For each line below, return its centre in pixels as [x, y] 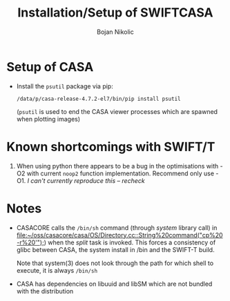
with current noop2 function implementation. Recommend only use [121, 173]
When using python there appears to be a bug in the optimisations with [117, 166]
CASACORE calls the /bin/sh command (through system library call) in [117, 227]
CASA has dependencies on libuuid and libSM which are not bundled [114, 284]
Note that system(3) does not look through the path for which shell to [115, 263]
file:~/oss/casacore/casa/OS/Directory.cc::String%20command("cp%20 [119, 235]
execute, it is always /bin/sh [57, 270]
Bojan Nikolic [115, 32]
